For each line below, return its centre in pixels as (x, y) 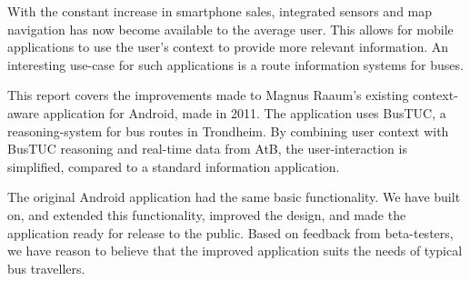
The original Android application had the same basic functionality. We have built (234, 197)
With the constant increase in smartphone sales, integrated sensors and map (220, 11)
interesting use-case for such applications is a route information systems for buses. (235, 64)
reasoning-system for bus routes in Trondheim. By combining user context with (228, 130)
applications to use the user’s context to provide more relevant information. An (228, 47)
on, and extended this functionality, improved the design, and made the (207, 214)
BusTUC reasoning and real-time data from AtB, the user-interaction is (207, 149)
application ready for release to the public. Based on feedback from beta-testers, (230, 232)
